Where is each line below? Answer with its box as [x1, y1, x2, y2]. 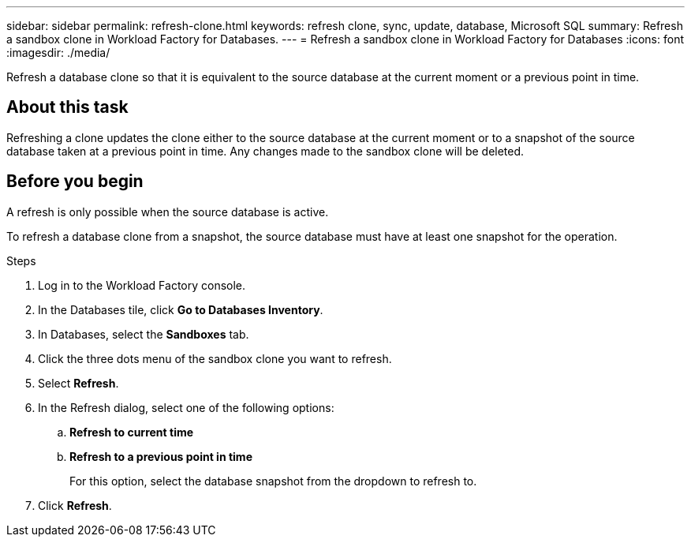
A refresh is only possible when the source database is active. [6, 204, 329, 219]
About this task [6, 97, 129, 118]
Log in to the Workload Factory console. [38, 278, 246, 292]
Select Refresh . [38, 376, 119, 390]
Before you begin [6, 171, 144, 192]
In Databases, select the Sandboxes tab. [38, 327, 249, 341]
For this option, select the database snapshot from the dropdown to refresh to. [69, 474, 477, 488]
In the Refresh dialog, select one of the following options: [38, 400, 334, 414]
